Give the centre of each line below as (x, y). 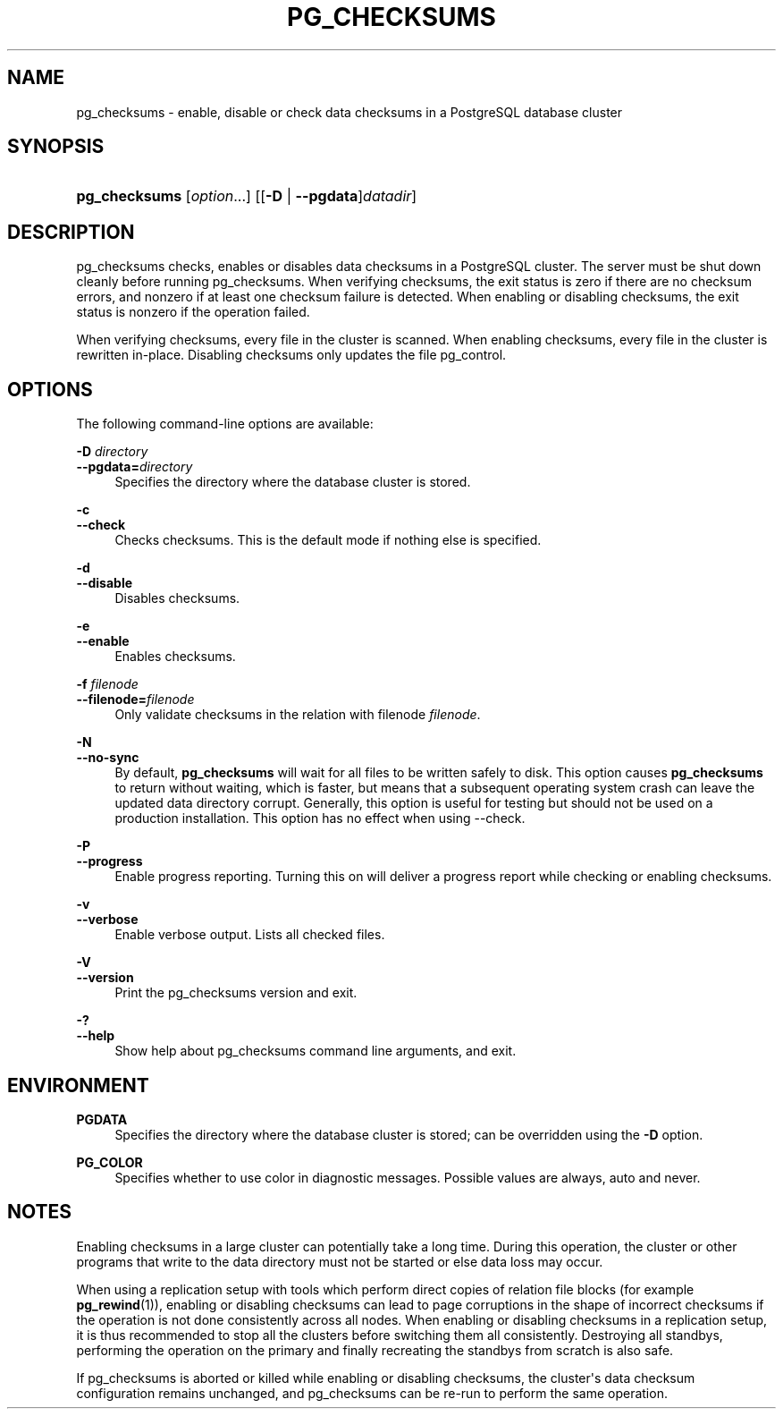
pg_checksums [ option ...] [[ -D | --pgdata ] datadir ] (247, 196)
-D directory (112, 452)
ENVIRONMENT (78, 1085)
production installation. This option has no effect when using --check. (320, 818)
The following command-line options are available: (225, 424)
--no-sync (108, 758)
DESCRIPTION (71, 232)
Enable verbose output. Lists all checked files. (250, 935)
